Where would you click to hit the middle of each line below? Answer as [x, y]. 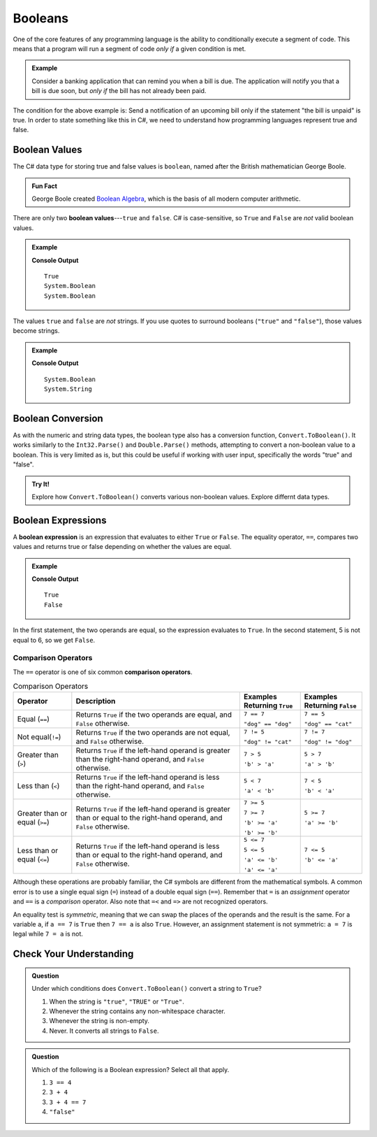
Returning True [268, 706]
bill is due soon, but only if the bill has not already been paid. [119, 91]
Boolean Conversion [58, 419]
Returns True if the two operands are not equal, [153, 733]
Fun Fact [44, 186]
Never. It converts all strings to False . [104, 1031]
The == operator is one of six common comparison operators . [103, 672]
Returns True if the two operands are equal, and [154, 715]
